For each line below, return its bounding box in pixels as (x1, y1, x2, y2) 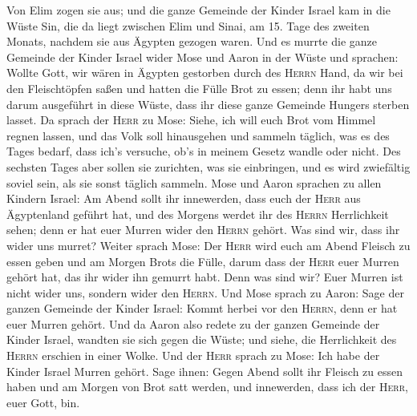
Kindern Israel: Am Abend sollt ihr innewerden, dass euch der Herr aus (6, 190, 361, 207)
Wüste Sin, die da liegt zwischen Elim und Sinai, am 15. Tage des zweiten (6, 17, 370, 34)
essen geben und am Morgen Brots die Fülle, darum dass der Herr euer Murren (6, 252, 399, 269)
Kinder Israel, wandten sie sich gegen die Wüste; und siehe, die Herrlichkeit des (6, 331, 397, 348)
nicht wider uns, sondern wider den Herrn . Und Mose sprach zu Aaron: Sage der (6, 284, 404, 301)
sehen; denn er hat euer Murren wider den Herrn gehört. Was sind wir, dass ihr (6, 221, 400, 238)
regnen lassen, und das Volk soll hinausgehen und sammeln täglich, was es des (6, 127, 390, 143)
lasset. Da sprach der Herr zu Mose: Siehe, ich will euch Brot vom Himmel (6, 111, 376, 128)
